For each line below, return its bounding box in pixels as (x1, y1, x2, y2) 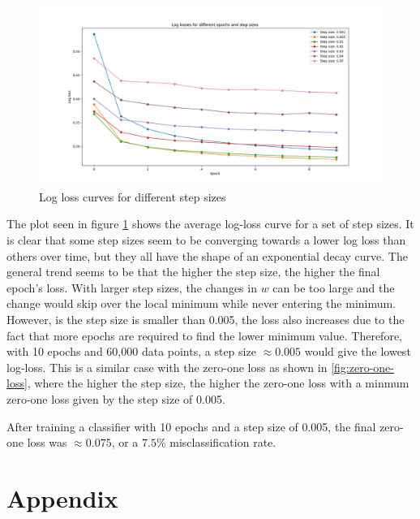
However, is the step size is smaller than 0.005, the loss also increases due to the (6, 311, 405, 328)
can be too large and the (272, 279, 395, 296)
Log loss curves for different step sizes (39, 188, 226, 205)
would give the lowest (304, 343, 411, 360)
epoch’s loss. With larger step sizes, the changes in (6, 279, 257, 296)
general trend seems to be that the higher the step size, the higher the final (6, 263, 380, 280)
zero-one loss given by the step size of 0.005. (6, 391, 225, 407)
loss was (27, 434, 67, 451)
